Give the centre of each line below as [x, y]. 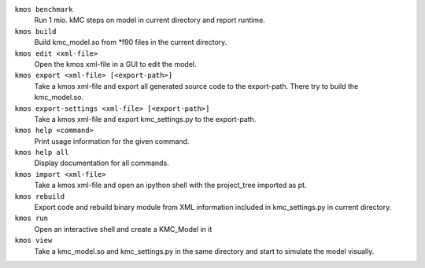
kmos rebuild [40, 196]
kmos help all [42, 152]
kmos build [35, 31]
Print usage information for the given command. [112, 141]
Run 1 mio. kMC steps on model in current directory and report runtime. [150, 20]
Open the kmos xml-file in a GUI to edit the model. [115, 64]
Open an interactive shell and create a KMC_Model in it [123, 229]
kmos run [31, 218]
